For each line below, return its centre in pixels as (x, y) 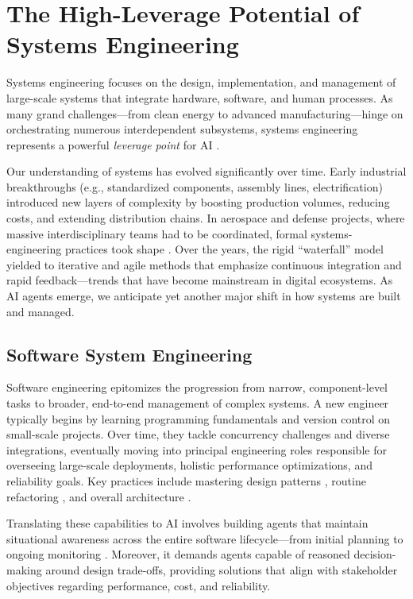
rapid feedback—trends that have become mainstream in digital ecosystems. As (200, 280)
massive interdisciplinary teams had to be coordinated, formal (157, 233)
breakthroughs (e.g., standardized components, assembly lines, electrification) (195, 186)
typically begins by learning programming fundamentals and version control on (199, 418)
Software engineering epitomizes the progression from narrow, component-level (197, 387)
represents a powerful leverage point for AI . (113, 144)
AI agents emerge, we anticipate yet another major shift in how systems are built (204, 296)
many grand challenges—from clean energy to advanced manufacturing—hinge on (205, 113)
